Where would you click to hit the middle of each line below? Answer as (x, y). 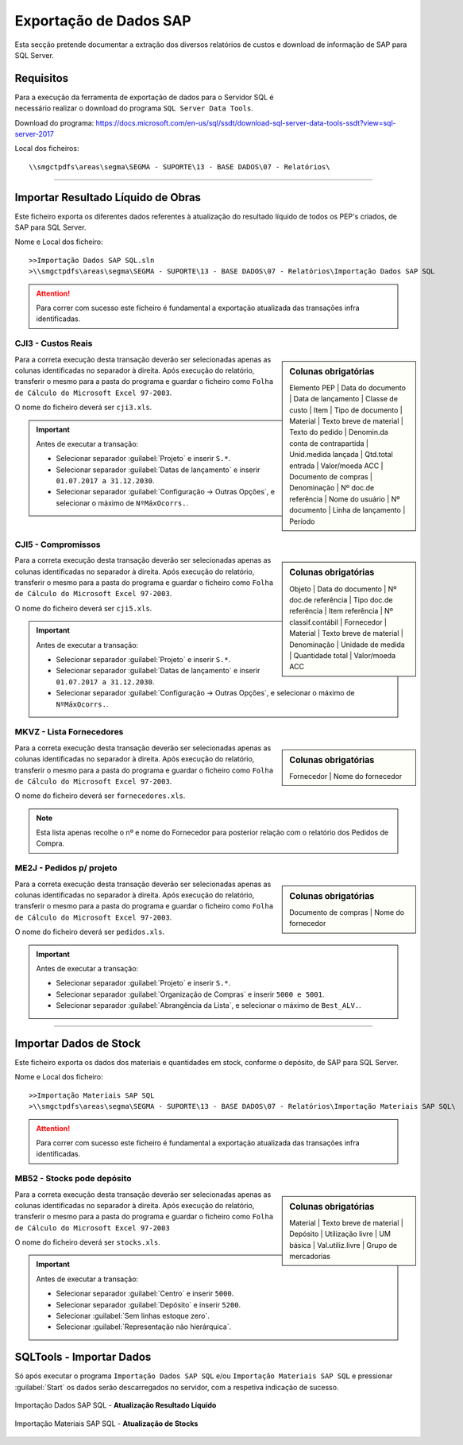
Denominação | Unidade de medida (347, 645)
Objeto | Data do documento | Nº (343, 589)
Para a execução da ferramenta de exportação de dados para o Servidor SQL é (144, 97)
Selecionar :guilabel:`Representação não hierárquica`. (144, 1327)
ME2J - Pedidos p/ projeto (66, 868)
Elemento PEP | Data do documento (348, 387)
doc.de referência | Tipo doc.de (341, 599)
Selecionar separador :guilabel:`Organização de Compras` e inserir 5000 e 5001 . (190, 994)
